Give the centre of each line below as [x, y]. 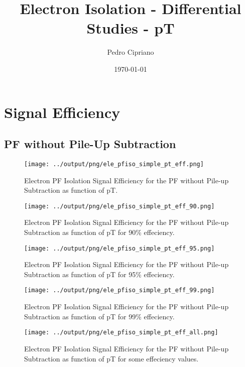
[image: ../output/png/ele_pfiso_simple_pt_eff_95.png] [119, 248]
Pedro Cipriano [131, 52]
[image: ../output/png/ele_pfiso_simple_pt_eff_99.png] [119, 290]
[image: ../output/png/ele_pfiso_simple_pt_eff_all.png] [121, 333]
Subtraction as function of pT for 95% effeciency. [99, 274]
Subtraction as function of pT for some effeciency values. [111, 358]
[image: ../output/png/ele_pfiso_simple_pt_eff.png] [114, 164]
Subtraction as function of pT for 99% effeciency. [99, 316]
